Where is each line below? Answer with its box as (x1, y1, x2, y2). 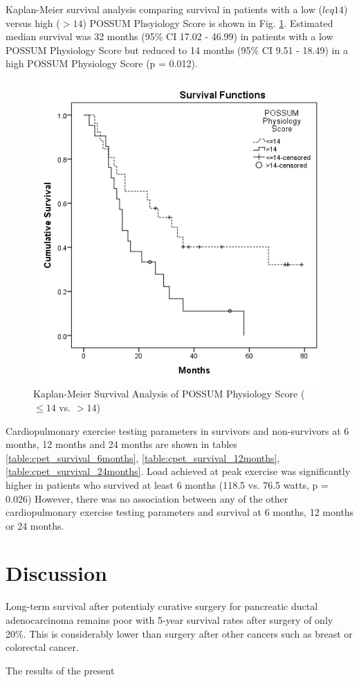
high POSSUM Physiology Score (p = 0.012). (6, 56, 198, 71)
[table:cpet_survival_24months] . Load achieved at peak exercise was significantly (6, 464, 351, 478)
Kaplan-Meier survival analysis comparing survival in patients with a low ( (6, 2, 322, 16)
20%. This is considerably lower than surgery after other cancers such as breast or (6, 626, 353, 640)
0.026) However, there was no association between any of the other (6, 491, 288, 505)
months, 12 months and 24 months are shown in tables (6, 437, 237, 451)
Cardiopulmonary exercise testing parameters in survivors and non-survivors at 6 (6, 423, 349, 438)
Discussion (6, 559, 107, 587)
